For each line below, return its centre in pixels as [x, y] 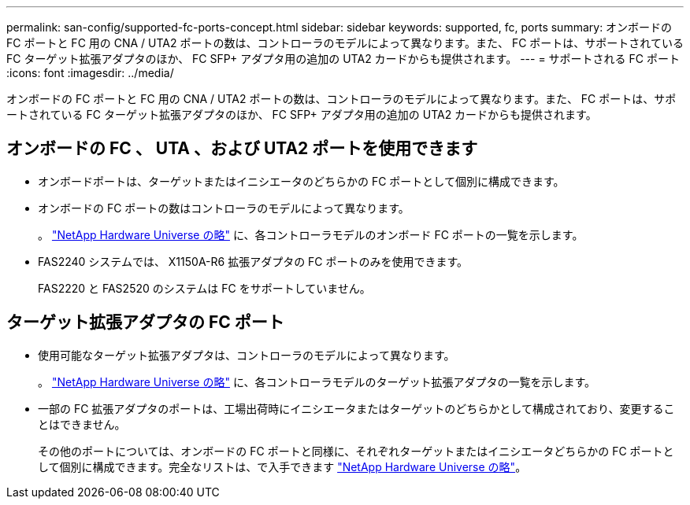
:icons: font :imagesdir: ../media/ [90, 73]
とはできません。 [82, 424]
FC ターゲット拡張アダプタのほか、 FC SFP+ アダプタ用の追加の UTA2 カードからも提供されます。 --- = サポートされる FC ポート [343, 59]
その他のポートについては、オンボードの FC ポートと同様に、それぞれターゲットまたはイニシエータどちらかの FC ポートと [356, 451]
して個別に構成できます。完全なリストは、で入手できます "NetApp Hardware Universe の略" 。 [282, 466]
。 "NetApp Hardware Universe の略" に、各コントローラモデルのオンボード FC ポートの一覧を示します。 [311, 234]
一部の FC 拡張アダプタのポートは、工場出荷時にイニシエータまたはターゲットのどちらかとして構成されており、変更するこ [356, 408]
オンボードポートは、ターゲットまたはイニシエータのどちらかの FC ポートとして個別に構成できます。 [301, 181]
